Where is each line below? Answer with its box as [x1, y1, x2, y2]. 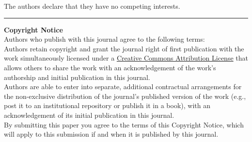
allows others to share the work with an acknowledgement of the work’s [4, 62, 216, 72]
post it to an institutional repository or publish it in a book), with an [4, 100, 210, 110]
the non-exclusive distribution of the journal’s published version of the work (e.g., [4, 91, 246, 101]
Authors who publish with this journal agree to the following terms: [4, 34, 205, 44]
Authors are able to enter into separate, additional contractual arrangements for [4, 81, 242, 92]
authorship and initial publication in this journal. [4, 72, 150, 82]
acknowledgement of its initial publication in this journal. [4, 110, 174, 120]
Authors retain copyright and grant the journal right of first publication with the [4, 43, 244, 53]
